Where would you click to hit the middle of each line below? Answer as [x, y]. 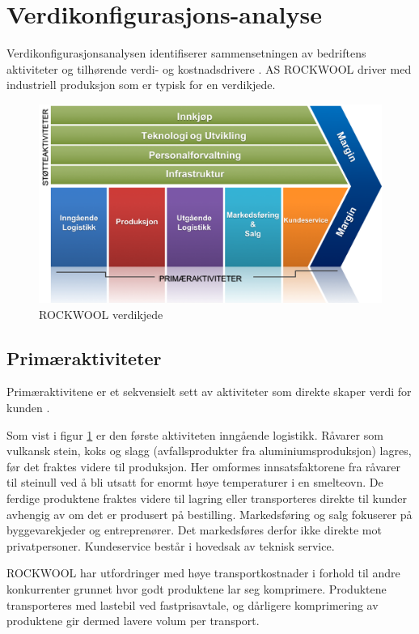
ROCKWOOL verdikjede [101, 314]
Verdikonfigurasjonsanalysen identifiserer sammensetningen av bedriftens [186, 53]
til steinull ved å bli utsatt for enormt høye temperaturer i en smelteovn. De [195, 482]
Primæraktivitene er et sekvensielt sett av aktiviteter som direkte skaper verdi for [209, 391]
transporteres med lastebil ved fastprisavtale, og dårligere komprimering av [193, 604]
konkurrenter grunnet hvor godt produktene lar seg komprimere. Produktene [197, 588]
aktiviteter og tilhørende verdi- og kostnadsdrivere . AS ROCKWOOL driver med [209, 68]
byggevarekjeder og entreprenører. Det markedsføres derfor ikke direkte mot [194, 530]
